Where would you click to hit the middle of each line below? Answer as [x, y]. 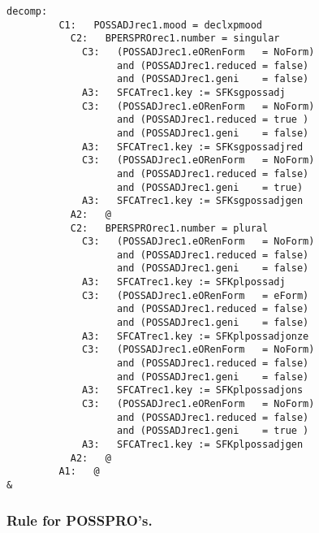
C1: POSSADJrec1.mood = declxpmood [160, 25]
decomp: [27, 11]
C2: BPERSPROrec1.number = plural [169, 228]
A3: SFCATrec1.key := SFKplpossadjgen [193, 444]
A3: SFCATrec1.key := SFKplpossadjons [193, 390]
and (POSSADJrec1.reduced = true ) [213, 120]
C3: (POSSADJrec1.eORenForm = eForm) [196, 295]
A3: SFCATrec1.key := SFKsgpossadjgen [193, 201]
